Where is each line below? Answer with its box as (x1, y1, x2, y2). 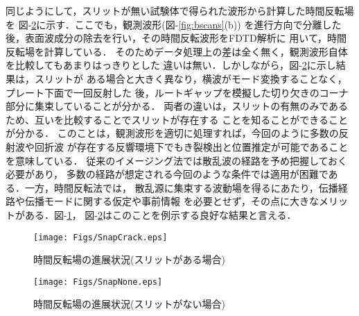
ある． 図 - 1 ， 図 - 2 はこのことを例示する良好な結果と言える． (24, 207, 297, 222)
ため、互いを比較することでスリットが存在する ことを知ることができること (6, 112, 348, 126)
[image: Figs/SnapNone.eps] (33, 276, 163, 287)
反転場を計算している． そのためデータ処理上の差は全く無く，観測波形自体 (6, 44, 348, 58)
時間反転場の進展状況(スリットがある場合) (33, 252, 225, 267)
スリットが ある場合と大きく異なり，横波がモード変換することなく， (34, 71, 347, 85)
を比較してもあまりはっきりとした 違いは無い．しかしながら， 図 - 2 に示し (6, 58, 336, 72)
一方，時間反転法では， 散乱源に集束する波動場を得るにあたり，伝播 (24, 180, 338, 194)
